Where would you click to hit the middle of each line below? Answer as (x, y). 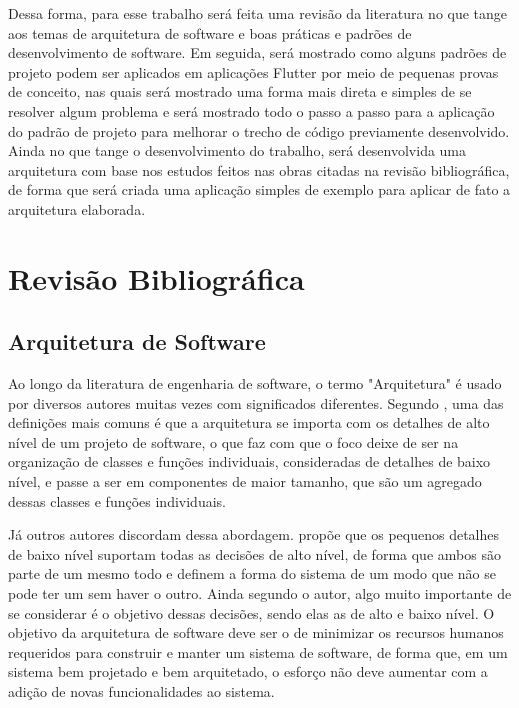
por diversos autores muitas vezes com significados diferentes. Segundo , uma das (256, 402)
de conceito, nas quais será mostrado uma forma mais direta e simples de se (240, 91)
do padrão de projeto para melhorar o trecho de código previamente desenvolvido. (259, 130)
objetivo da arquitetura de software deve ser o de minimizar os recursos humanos (256, 632)
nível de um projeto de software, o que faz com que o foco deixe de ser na (233, 441)
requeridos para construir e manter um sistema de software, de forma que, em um (258, 651)
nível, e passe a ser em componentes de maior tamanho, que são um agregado (245, 481)
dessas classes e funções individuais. (117, 500)
